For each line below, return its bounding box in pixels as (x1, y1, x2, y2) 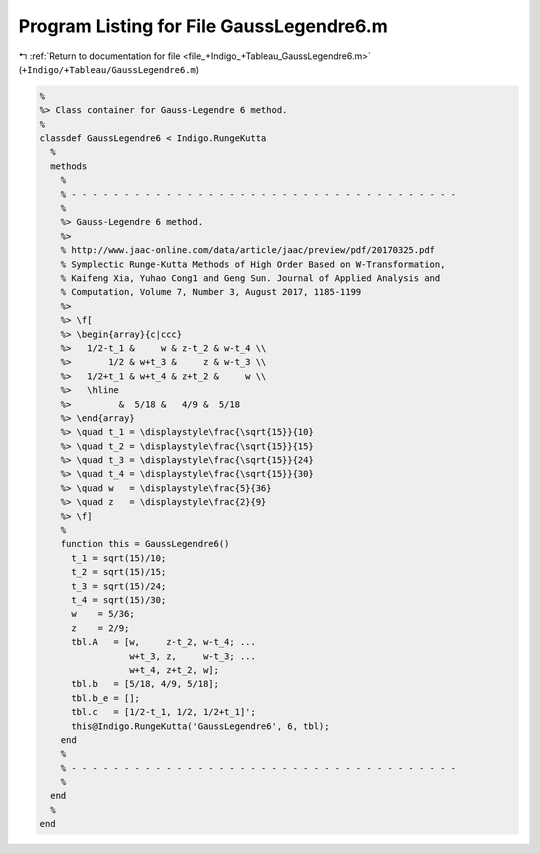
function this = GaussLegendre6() (60, 538, 230, 550)
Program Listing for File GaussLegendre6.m (18, 15, 389, 37)
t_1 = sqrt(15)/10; (71, 552, 167, 564)
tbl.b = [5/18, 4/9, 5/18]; (71, 678, 220, 690)
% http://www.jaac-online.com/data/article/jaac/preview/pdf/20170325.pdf (60, 245, 435, 256)
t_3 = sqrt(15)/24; (71, 580, 167, 592)
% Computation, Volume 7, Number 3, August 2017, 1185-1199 (60, 286, 362, 298)
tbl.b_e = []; (71, 692, 140, 704)
